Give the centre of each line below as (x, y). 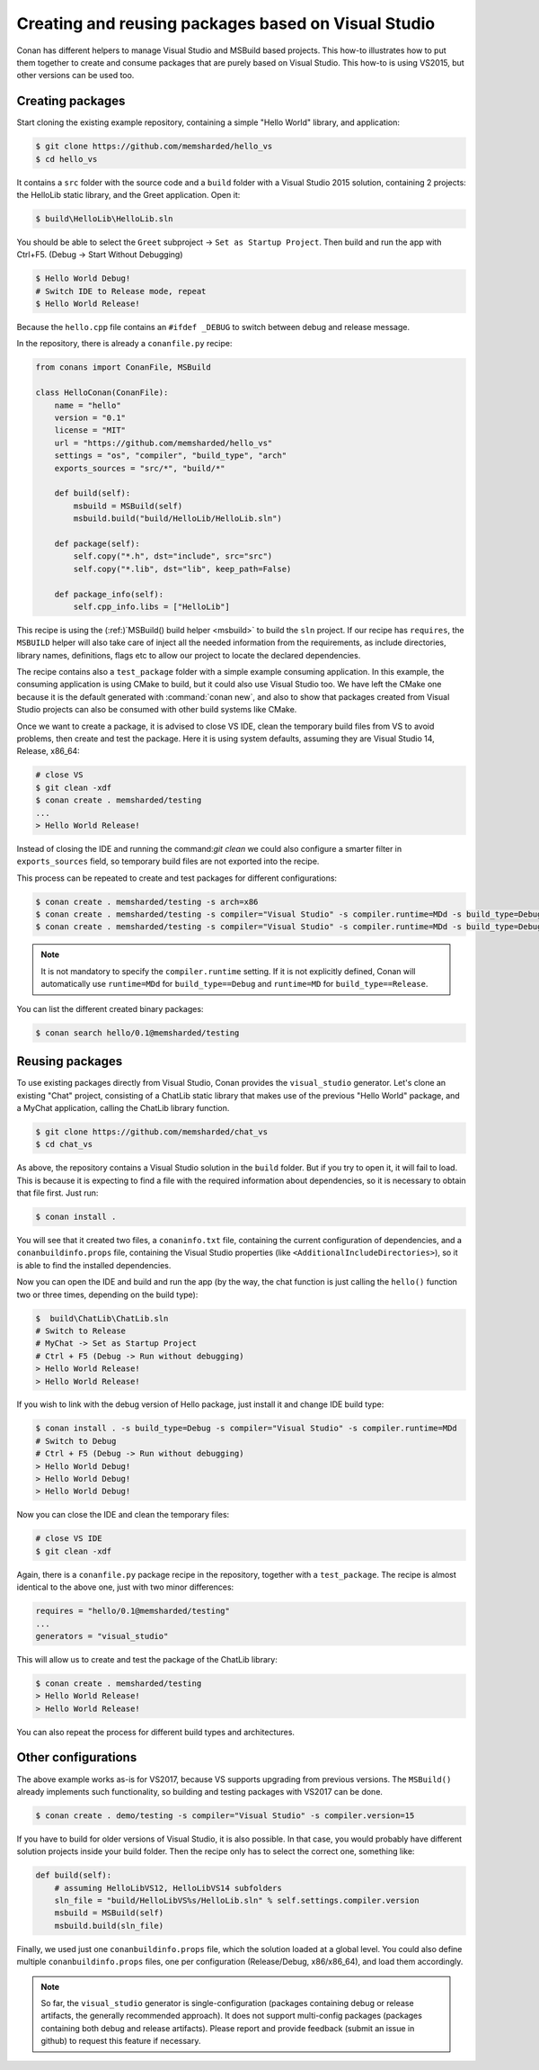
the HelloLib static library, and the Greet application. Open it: (128, 194)
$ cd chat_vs (64, 1144)
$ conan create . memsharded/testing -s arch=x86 (147, 901)
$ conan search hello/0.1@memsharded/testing (137, 1033)
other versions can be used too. (75, 76)
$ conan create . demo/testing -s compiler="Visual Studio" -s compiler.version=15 (225, 1815)
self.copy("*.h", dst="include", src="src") (173, 556)
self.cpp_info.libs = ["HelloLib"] (152, 606)
